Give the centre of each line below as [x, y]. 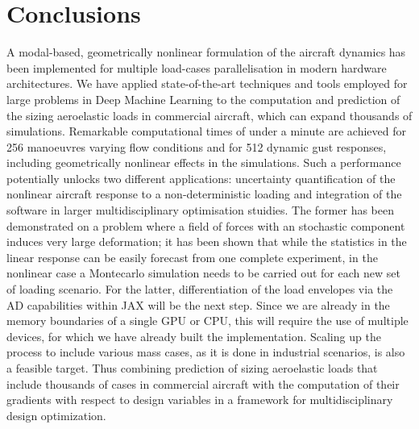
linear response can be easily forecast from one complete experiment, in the [192, 257]
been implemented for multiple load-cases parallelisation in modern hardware [197, 67]
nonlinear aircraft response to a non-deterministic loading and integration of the [204, 194]
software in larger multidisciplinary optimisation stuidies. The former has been [200, 210]
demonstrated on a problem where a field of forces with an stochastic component [206, 225]
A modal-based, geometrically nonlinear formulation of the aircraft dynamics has [206, 52]
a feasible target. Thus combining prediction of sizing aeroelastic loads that [192, 368]
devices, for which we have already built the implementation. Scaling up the [194, 336]
